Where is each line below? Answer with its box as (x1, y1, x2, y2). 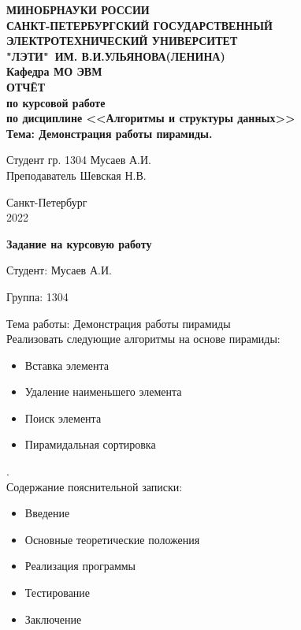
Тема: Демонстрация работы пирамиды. (6, 125, 213, 141)
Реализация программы (24, 557, 136, 574)
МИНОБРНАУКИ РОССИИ (6, 2, 150, 17)
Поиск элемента (24, 409, 102, 426)
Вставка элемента (24, 356, 109, 373)
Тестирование (24, 584, 91, 601)
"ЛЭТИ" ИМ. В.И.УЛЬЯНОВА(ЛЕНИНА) (6, 47, 225, 64)
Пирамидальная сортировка (24, 436, 156, 453)
